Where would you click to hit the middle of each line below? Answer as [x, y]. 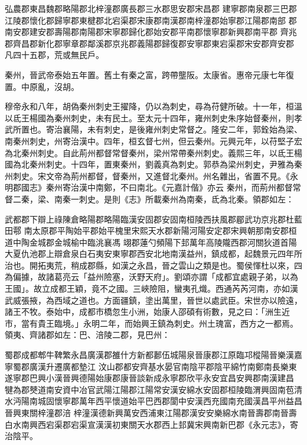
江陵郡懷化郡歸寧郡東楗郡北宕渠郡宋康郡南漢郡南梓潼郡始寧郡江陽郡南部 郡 [151, 20]
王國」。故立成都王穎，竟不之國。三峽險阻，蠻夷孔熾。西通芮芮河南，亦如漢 [151, 288]
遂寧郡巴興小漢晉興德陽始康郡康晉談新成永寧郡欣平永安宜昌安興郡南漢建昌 [149, 378]
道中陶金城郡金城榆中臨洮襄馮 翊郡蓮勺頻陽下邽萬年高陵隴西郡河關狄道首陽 [151, 242]
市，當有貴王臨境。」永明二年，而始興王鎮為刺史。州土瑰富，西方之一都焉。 [151, 323]
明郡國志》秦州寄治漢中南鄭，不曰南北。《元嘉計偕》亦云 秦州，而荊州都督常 [153, 187]
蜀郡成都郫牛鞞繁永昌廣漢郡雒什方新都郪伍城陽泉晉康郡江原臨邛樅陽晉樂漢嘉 [153, 355]
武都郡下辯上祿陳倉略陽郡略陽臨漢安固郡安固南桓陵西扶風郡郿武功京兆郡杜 [149, 219]
